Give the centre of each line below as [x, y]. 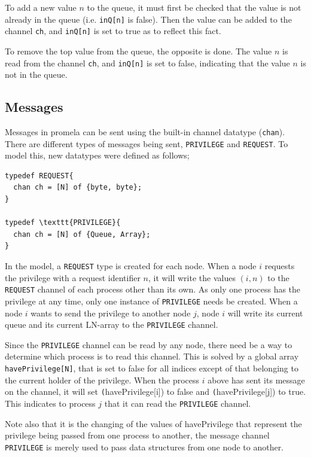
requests [280, 266]
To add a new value [41, 7]
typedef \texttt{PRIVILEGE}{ [63, 223]
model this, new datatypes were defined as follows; [97, 155]
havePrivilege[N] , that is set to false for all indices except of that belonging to [152, 368]
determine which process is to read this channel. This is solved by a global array [152, 356]
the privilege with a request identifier [73, 277]
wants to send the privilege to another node [111, 313]
